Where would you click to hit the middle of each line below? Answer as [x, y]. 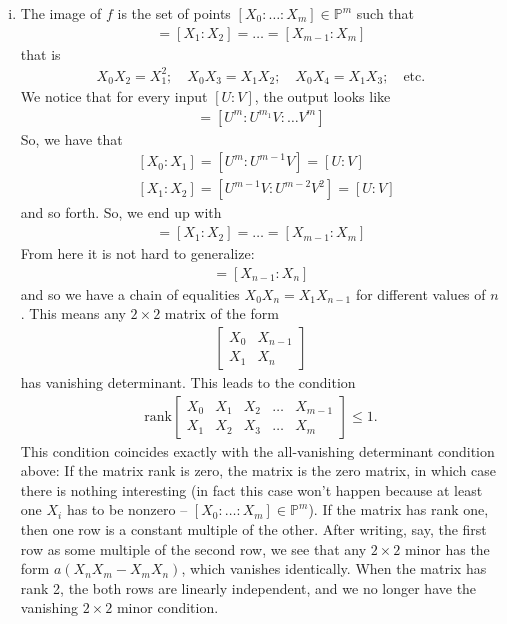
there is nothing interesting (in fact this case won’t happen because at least [251, 489]
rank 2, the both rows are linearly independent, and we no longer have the [248, 587]
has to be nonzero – [127, 509]
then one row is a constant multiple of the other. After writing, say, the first [253, 528]
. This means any [73, 313]
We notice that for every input [114, 96]
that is [40, 53]
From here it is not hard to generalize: [137, 253]
